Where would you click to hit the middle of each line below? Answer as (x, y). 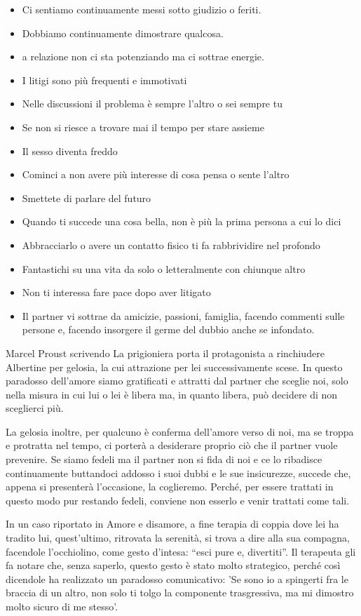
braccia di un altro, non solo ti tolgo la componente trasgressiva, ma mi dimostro (180, 592)
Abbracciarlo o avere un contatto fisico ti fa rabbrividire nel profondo (171, 245)
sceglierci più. (35, 408)
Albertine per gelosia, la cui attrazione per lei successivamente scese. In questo (174, 367)
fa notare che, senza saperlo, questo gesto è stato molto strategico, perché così (173, 565)
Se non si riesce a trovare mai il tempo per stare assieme (143, 127)
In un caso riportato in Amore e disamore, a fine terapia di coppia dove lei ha (172, 524)
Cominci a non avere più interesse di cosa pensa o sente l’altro (156, 174)
